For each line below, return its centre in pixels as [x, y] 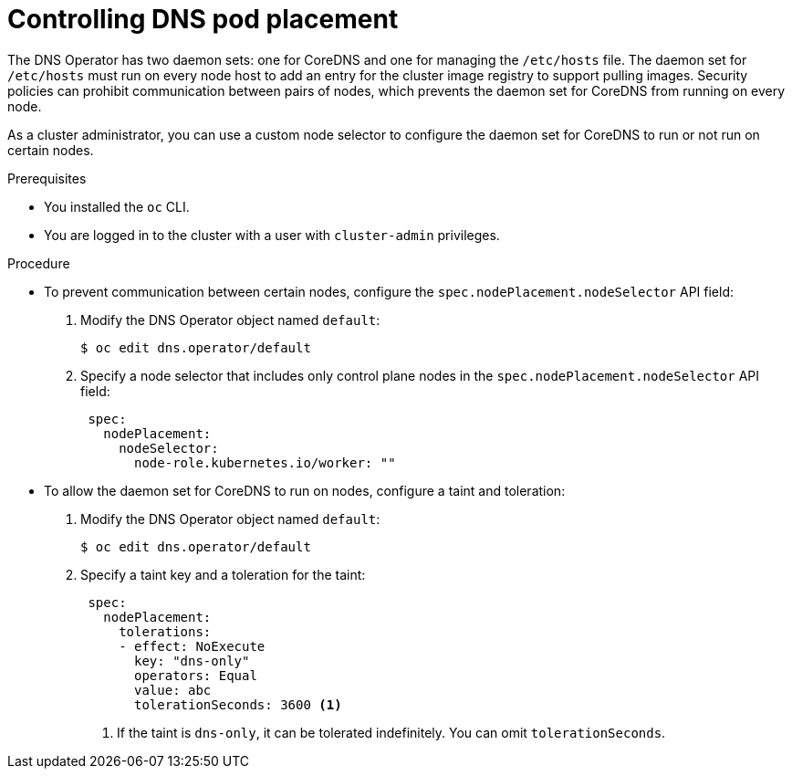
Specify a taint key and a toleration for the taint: [223, 574]
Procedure [39, 263]
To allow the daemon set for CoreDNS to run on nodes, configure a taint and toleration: [305, 490]
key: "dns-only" [192, 661]
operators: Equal [196, 675]
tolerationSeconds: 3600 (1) [238, 704]
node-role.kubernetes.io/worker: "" [265, 462]
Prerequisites [47, 178]
